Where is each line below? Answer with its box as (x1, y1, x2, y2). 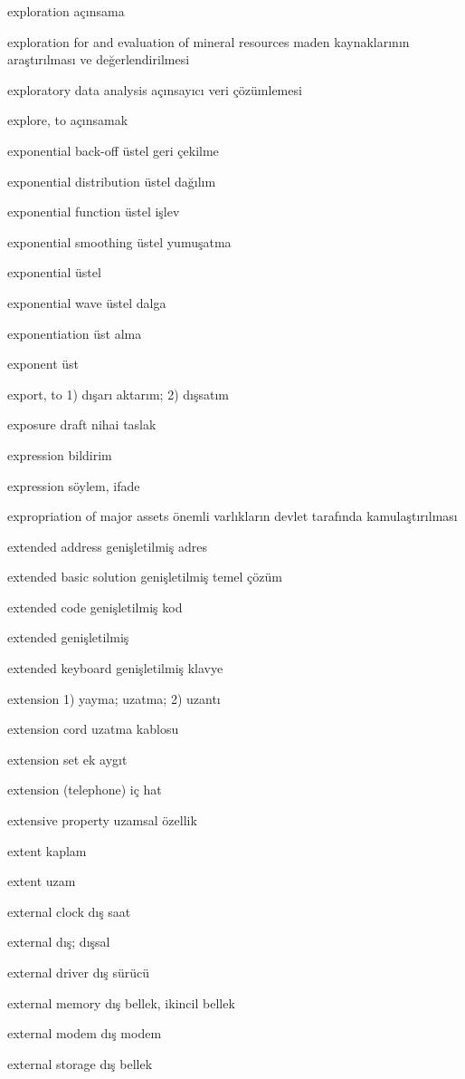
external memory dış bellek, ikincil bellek (7, 993, 235, 1012)
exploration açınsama (7, 2, 125, 20)
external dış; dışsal (7, 932, 110, 951)
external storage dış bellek (7, 1054, 153, 1073)
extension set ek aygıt (7, 749, 128, 768)
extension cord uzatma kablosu (7, 719, 179, 738)
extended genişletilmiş (7, 628, 129, 647)
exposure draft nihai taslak (7, 415, 157, 434)
